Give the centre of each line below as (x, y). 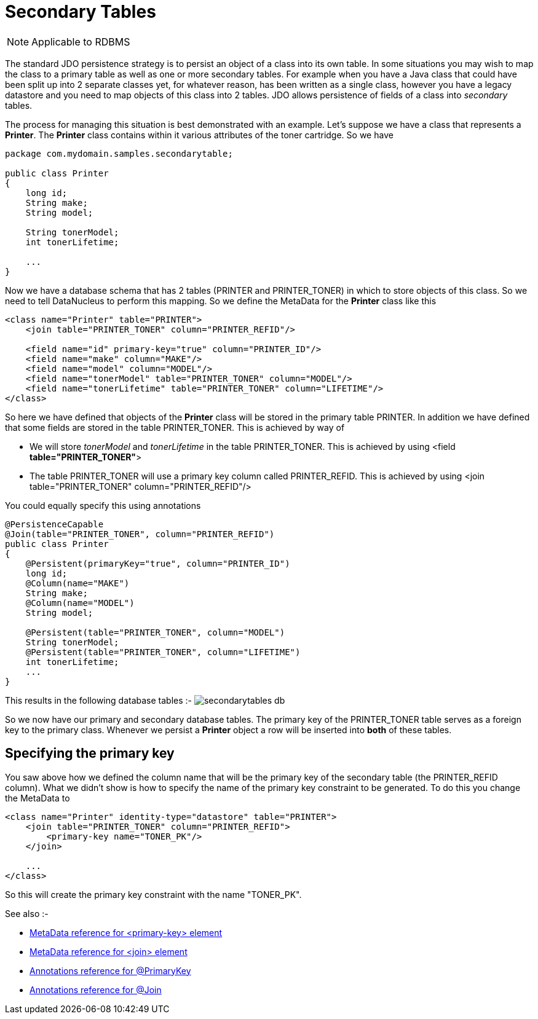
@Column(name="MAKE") (77, 583)
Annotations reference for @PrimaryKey (110, 970)
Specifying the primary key (90, 753)
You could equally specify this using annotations (103, 505)
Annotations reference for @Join (96, 989)
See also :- (27, 913)
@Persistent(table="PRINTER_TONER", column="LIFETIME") (163, 652)
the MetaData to (38, 798)
